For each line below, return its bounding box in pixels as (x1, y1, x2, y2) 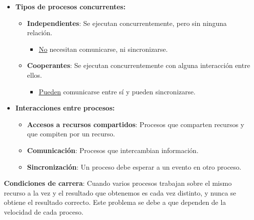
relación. (27, 27, 52, 38)
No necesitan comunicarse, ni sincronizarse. (39, 44, 168, 54)
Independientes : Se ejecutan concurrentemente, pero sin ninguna (27, 18, 227, 28)
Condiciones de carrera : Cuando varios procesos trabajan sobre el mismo (4, 178, 232, 188)
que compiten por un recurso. (27, 129, 115, 139)
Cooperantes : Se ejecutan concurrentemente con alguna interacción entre (27, 60, 250, 70)
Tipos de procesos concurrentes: (15, 1, 126, 11)
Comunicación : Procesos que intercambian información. (27, 145, 199, 155)
